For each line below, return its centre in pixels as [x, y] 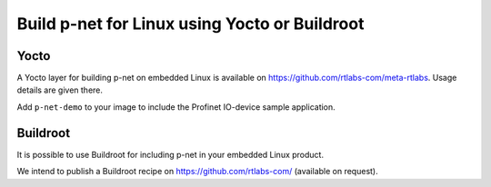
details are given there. [60, 90]
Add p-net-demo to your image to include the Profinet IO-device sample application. [176, 107]
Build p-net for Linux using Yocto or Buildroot [190, 24]
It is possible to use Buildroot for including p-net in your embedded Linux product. [170, 154]
